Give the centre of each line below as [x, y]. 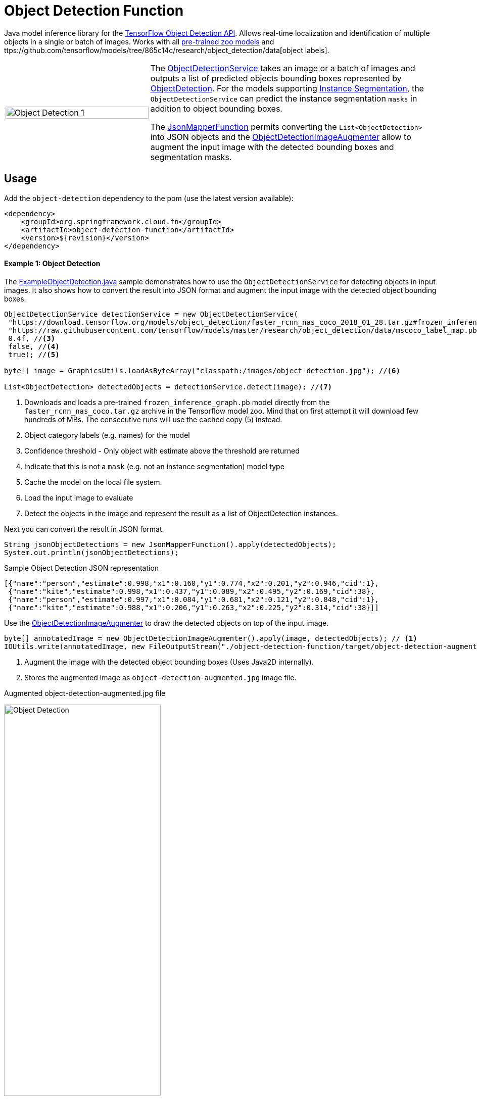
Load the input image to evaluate [79, 497]
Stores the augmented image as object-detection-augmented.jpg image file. [160, 677]
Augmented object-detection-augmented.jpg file [85, 693]
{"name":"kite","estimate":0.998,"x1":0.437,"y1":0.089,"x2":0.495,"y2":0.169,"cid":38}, [192, 591]
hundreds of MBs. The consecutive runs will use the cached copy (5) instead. [153, 419]
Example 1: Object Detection [52, 264]
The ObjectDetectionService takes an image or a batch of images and [283, 68]
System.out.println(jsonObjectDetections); [91, 552]
